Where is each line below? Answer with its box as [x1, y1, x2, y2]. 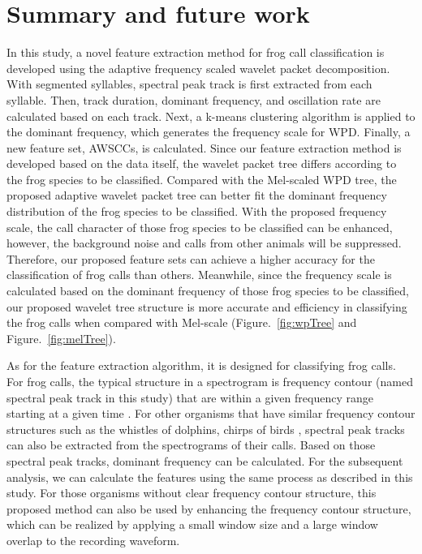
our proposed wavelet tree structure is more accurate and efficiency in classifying [6, 298, 407, 315]
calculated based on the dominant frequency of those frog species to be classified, [6, 282, 409, 299]
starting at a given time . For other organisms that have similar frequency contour [6, 405, 416, 422]
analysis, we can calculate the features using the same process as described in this [6, 468, 413, 485]
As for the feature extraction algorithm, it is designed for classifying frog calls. [6, 357, 396, 374]
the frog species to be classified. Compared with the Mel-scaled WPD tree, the [6, 170, 397, 187]
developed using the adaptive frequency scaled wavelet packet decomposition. [6, 59, 390, 76]
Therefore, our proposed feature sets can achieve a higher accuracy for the [6, 250, 375, 267]
